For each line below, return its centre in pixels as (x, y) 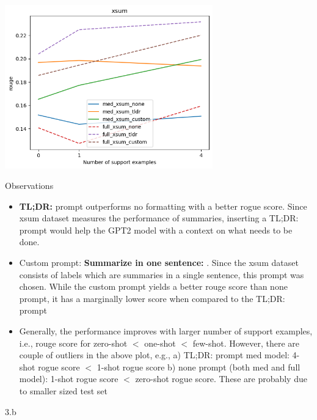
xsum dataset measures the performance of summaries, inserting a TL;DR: (159, 218)
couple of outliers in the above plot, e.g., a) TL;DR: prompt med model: (154, 355)
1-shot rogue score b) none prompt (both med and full (199, 367)
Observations (29, 186)
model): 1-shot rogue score (69, 379)
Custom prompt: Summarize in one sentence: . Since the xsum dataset (159, 263)
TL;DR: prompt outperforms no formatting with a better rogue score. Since (163, 206)
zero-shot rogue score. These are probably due (221, 379)
